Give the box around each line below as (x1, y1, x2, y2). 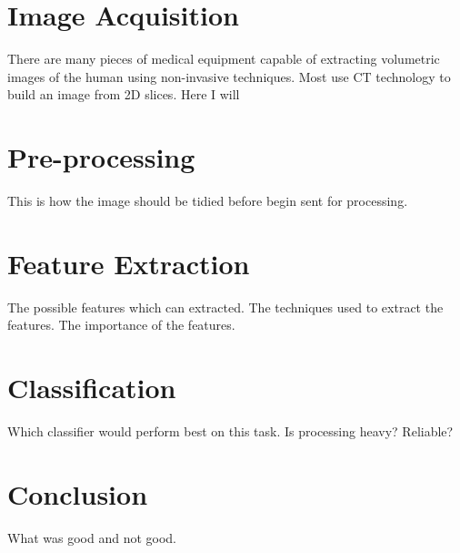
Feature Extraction (7, 244, 250, 282)
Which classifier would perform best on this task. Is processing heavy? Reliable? (7, 422, 454, 441)
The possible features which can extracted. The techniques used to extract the (7, 297, 444, 316)
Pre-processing (7, 138, 195, 176)
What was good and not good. (7, 527, 176, 547)
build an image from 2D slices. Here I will (7, 85, 240, 104)
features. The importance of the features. (7, 315, 235, 334)
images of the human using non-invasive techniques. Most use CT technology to (7, 67, 451, 86)
